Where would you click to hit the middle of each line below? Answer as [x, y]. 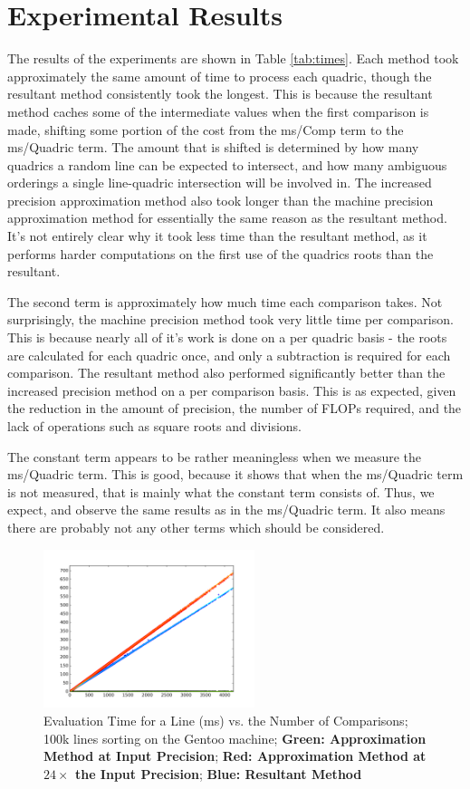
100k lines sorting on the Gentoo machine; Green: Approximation [235, 738]
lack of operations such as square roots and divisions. [154, 426]
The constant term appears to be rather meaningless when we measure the [215, 456]
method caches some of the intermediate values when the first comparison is [218, 111]
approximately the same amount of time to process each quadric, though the [220, 76]
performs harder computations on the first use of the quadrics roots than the [221, 253]
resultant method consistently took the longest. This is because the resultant [220, 94]
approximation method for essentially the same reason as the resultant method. [227, 218]
